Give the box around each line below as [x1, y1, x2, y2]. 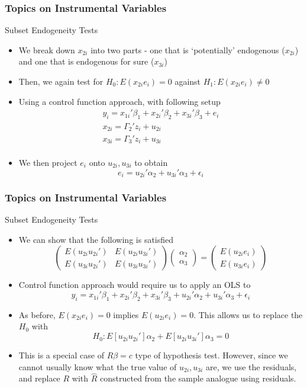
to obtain [134, 156, 168, 169]
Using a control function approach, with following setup [18, 95, 221, 107]
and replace [18, 372, 60, 384]
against [174, 75, 201, 87]
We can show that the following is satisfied [18, 233, 174, 245]
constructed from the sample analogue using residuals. [100, 372, 296, 384]
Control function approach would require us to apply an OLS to [18, 278, 251, 291]
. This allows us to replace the [193, 308, 303, 320]
